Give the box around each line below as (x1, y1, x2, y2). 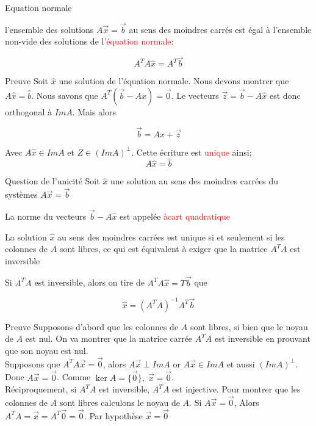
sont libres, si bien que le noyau (190, 320, 308, 333)
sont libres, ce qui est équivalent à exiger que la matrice (59, 242, 268, 255)
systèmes (5, 188, 38, 201)
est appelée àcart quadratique (120, 210, 231, 223)
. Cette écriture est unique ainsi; (131, 145, 252, 158)
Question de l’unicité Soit (5, 175, 100, 187)
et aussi (226, 357, 255, 370)
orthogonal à (5, 105, 52, 118)
